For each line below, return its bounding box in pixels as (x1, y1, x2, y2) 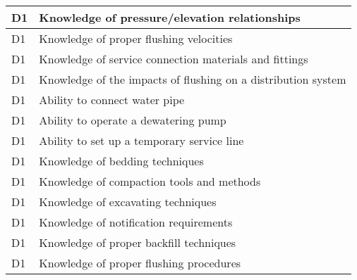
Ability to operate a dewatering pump (39, 112, 226, 128)
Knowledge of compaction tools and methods (39, 173, 261, 189)
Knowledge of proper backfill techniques (39, 234, 236, 250)
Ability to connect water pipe (39, 91, 185, 108)
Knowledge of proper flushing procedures (39, 255, 241, 271)
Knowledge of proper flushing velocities (39, 30, 233, 46)
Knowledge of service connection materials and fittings (39, 51, 308, 67)
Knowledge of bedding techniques (39, 153, 204, 169)
